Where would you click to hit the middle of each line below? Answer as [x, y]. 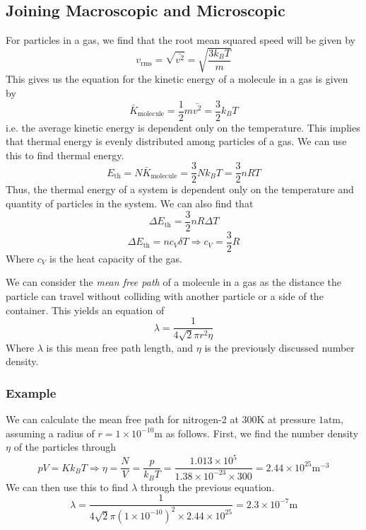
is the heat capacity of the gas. [116, 258]
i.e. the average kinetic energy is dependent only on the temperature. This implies [183, 127]
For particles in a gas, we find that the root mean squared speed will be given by [181, 40]
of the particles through [65, 447]
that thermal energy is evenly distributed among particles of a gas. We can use [176, 141]
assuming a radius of [50, 433]
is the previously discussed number [279, 347]
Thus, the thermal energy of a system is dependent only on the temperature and [180, 189]
